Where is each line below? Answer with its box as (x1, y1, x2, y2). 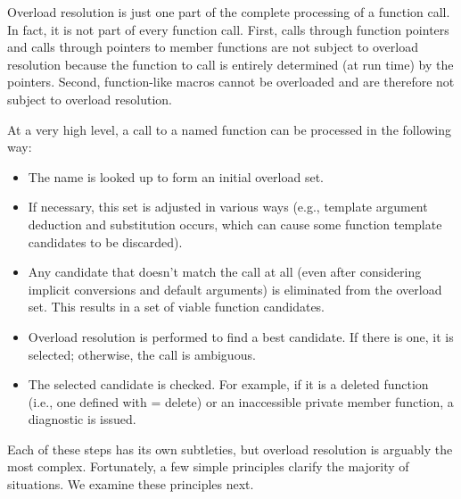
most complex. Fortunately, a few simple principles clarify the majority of (7, 457, 409, 476)
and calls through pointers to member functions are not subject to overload (7, 37, 418, 56)
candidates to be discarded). (28, 232, 183, 251)
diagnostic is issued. (28, 410, 136, 428)
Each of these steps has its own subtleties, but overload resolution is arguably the (7, 439, 453, 458)
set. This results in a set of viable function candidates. (28, 297, 325, 316)
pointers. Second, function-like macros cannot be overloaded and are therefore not (7, 72, 455, 91)
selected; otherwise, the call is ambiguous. (28, 345, 256, 363)
